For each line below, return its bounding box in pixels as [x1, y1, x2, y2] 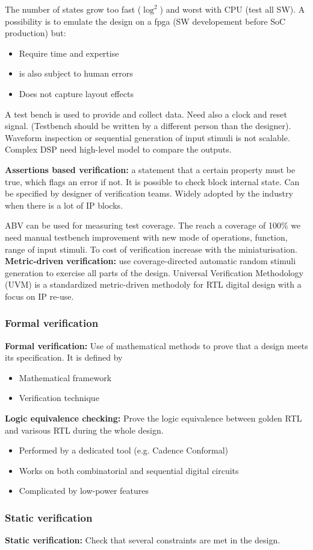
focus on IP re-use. [5, 289, 74, 302]
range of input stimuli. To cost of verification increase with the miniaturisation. [5, 242, 297, 255]
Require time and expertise [19, 46, 119, 59]
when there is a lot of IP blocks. [5, 198, 123, 211]
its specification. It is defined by [5, 351, 123, 364]
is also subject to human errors [19, 67, 133, 80]
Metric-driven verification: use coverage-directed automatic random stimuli [5, 254, 296, 267]
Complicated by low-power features [19, 484, 149, 497]
